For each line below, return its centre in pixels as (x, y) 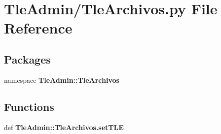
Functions (29, 106)
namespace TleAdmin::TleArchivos (62, 80)
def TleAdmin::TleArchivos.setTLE (64, 127)
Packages (27, 59)
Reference (38, 28)
